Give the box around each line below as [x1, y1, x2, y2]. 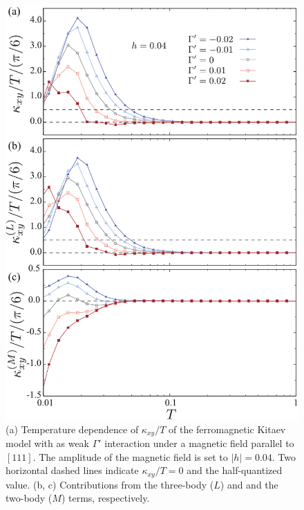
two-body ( [6, 491, 53, 505]
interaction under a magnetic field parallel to [104, 436, 294, 450]
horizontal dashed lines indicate [6, 463, 139, 477]
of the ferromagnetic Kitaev [168, 421, 286, 436]
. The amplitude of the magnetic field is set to [32, 449, 228, 464]
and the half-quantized [187, 463, 283, 477]
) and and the [220, 477, 278, 491]
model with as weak [6, 436, 90, 450]
